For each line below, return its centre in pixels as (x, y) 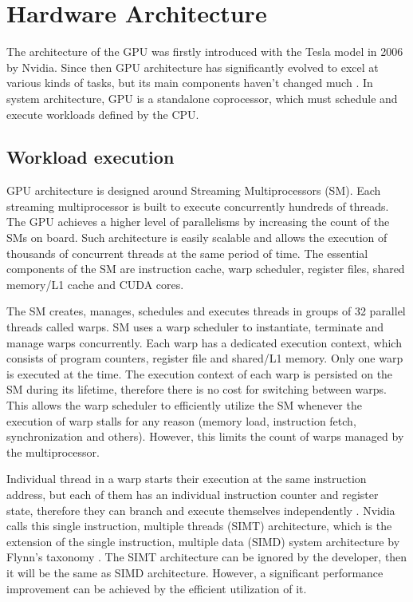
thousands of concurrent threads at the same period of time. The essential (187, 253)
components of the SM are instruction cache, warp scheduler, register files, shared (206, 269)
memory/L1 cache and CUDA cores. (95, 284)
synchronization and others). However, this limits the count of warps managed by (205, 436)
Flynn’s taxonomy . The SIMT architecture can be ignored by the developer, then (207, 557)
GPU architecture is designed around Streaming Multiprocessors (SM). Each (194, 190)
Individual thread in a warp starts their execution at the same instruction (187, 479)
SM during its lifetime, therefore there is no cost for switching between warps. (197, 389)
